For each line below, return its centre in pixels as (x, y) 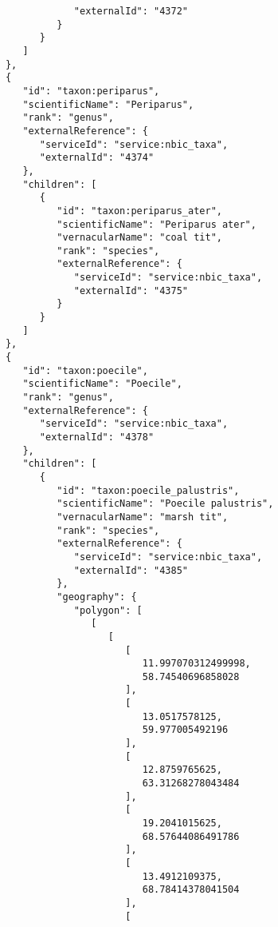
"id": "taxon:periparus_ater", (139, 211)
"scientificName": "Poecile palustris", (165, 504)
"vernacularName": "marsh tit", (143, 517)
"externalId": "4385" (131, 570)
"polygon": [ (108, 610)
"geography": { (97, 597)
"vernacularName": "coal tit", (139, 238)
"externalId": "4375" (131, 290)
